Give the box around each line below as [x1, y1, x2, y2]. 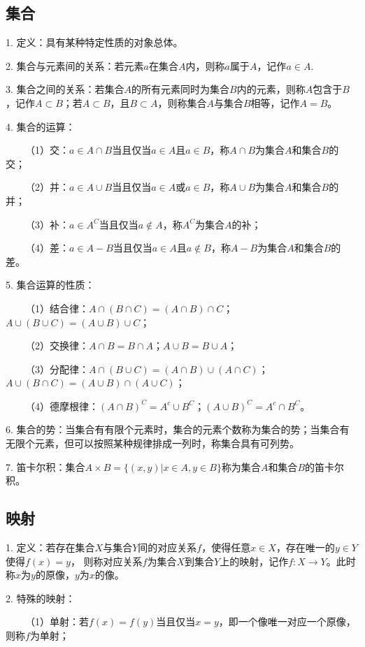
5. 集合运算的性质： [6, 277, 95, 292]
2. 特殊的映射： [6, 590, 76, 605]
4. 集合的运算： [6, 119, 76, 133]
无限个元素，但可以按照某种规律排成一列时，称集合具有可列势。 [6, 436, 299, 451]
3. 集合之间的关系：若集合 [6, 82, 124, 96]
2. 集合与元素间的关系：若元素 [6, 58, 144, 73]
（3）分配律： [24, 361, 89, 376]
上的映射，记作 [220, 553, 289, 568]
